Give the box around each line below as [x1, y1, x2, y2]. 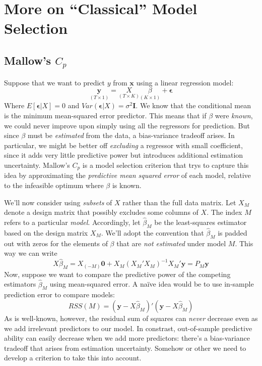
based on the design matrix [4, 227, 88, 238]
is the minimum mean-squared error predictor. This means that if [4, 110, 207, 120]
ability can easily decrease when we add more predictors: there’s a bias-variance [4, 333, 250, 343]
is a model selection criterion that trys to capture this [82, 159, 249, 170]
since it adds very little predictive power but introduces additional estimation [4, 150, 243, 160]
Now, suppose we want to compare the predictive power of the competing [4, 268, 231, 279]
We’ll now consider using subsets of [4, 197, 112, 207]
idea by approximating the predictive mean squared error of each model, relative [4, 170, 251, 180]
